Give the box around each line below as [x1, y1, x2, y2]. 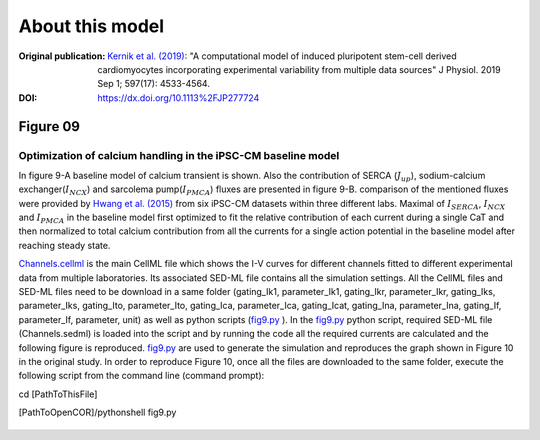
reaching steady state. [18, 239, 111, 251]
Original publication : [18, 50, 106, 62]
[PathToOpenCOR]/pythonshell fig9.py [18, 406, 177, 419]
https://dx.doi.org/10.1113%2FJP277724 [97, 91, 260, 104]
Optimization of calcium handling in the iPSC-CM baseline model [18, 148, 340, 162]
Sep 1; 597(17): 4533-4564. [97, 78, 210, 90]
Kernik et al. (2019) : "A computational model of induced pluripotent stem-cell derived [106, 50, 457, 62]
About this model [18, 15, 165, 37]
